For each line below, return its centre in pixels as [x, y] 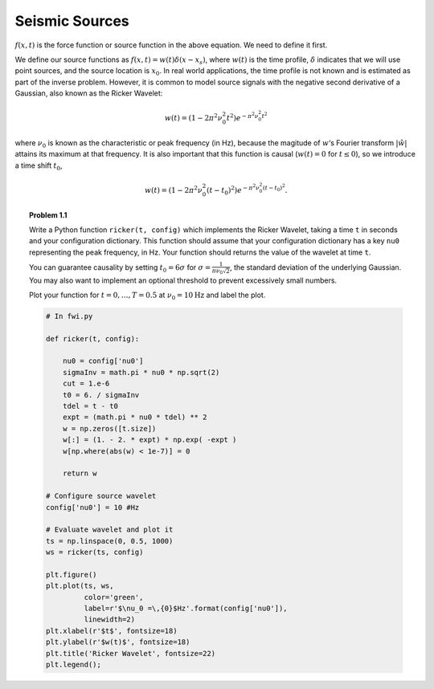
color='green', [114, 597]
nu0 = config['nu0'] [103, 361]
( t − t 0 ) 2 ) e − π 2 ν [233, 190]
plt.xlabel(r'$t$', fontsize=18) [111, 631]
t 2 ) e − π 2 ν [242, 117]
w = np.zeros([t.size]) [110, 428]
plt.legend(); [74, 664]
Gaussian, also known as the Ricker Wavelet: [89, 93]
